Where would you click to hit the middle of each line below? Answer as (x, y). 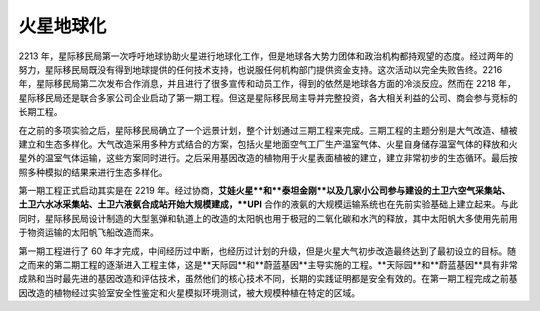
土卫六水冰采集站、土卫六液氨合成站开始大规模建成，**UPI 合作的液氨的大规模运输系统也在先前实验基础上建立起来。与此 (268, 204)
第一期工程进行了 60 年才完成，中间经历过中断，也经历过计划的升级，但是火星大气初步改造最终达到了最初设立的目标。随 (267, 251)
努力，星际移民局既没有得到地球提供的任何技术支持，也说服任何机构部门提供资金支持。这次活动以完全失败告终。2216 (260, 69)
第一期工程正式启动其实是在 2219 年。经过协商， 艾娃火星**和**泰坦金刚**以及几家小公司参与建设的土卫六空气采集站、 (264, 191)
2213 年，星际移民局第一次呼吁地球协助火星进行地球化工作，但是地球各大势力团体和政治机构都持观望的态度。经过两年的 (266, 56)
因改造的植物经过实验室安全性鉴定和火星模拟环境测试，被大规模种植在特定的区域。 (189, 292)
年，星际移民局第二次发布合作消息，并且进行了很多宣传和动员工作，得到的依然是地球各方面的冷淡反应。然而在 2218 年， (267, 84)
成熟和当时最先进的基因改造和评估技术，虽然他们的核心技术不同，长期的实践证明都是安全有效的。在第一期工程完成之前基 (268, 279)
